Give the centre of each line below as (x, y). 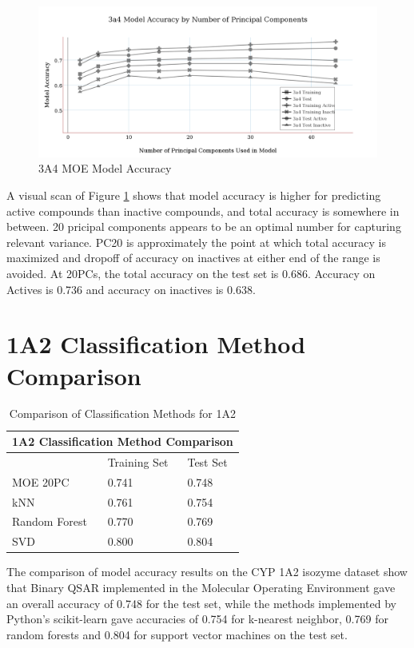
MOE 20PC (41, 481)
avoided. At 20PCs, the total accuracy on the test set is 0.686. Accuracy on (191, 273)
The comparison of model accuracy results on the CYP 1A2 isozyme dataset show (207, 572)
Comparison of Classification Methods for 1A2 (122, 413)
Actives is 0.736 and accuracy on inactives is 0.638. (131, 289)
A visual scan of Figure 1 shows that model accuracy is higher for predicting (194, 195)
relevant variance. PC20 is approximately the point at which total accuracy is (196, 242)
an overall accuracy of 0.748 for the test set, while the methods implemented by (201, 603)
